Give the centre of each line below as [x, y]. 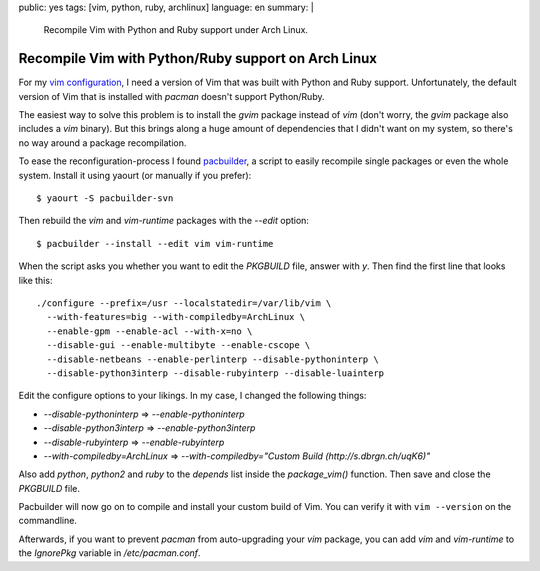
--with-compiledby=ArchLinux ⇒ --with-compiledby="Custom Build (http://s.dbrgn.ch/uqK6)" [237, 456]
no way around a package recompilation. [102, 142]
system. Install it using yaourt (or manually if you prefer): [135, 175]
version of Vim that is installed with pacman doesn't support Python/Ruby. [171, 96]
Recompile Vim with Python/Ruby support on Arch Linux [198, 58]
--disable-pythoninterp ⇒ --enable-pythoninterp [144, 414]
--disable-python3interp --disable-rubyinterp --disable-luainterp [215, 373]
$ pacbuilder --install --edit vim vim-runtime [155, 243]
